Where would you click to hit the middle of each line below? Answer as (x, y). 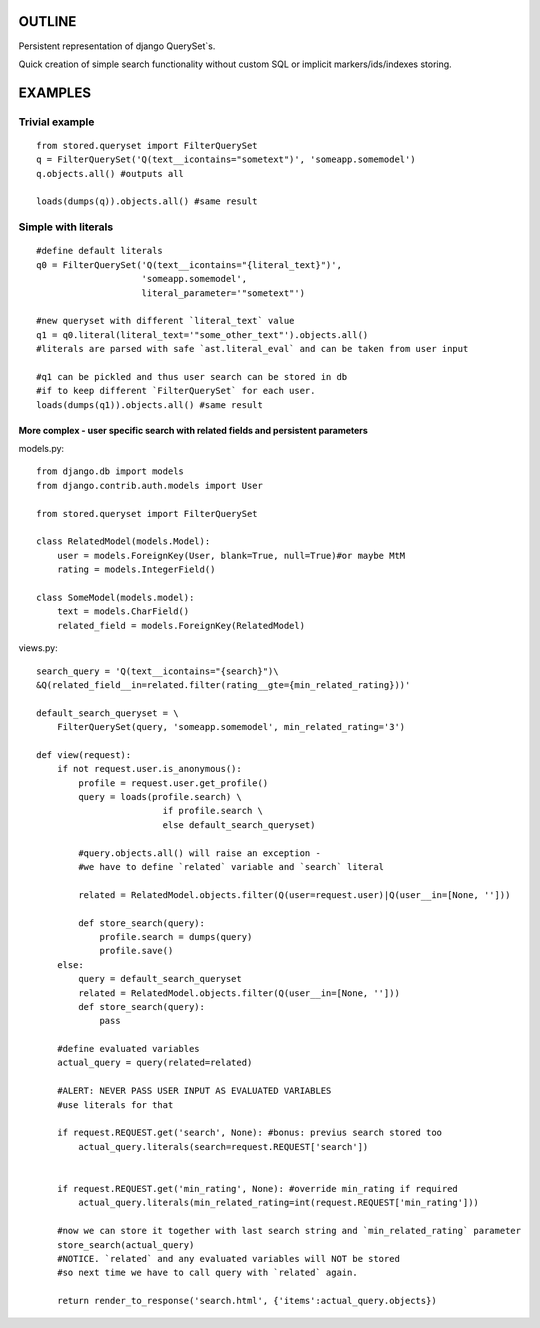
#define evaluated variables (128, 1049)
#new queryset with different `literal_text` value (165, 321)
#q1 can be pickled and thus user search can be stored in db (192, 376)
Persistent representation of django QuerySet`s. (117, 46)
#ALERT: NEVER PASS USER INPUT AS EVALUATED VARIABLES (194, 1091)
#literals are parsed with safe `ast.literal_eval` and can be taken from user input (252, 349)
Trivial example (56, 122)
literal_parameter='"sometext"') (223, 293)
